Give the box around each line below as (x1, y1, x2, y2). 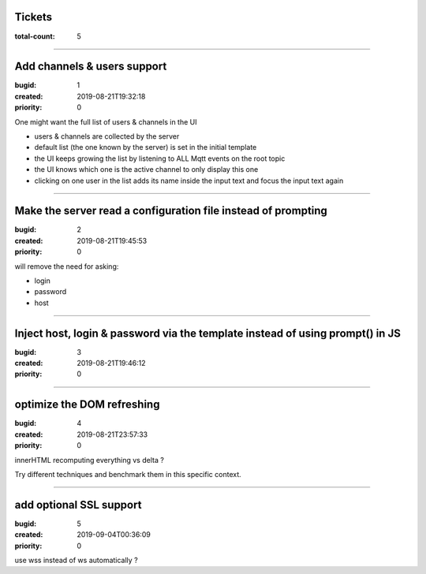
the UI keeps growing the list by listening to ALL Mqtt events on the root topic (34, 154, 286, 163)
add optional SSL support (14, 498, 142, 512)
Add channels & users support (14, 60, 167, 73)
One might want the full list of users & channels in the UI (14, 117, 197, 126)
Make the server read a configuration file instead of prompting (14, 204, 327, 218)
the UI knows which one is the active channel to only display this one (34, 165, 259, 174)
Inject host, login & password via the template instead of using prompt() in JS (14, 326, 402, 340)
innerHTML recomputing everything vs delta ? (14, 455, 165, 464)
